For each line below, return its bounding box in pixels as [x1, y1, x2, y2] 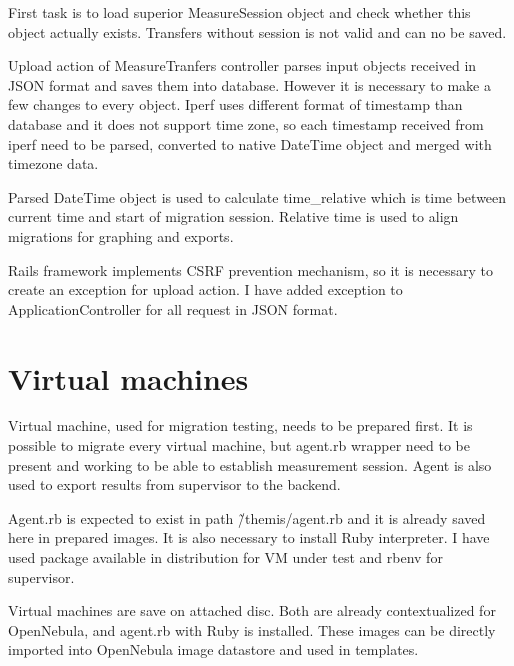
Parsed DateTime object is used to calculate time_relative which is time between [8, 186, 507, 207]
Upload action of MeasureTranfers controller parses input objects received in [8, 55, 477, 76]
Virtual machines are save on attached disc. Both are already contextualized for [8, 600, 496, 621]
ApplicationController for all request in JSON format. [8, 298, 338, 319]
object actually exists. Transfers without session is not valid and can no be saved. [8, 21, 507, 42]
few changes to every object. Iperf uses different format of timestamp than [8, 94, 463, 115]
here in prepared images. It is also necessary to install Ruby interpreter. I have [8, 527, 490, 548]
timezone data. [8, 153, 99, 174]
